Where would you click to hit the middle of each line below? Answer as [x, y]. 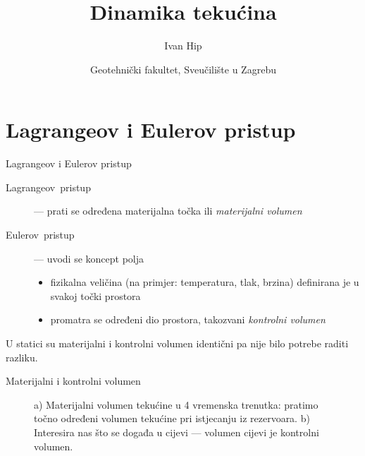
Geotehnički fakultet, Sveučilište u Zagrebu [183, 69]
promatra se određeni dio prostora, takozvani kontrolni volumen [188, 319]
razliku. [22, 357]
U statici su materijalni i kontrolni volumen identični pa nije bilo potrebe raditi [177, 343]
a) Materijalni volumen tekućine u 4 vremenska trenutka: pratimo [176, 404]
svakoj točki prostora [95, 295]
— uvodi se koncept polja [89, 258]
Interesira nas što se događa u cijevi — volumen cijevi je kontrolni [177, 432]
